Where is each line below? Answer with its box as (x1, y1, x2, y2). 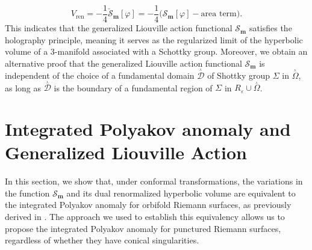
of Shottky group (207, 69, 270, 82)
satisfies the (249, 22, 292, 34)
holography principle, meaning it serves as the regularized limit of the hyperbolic (5, 33, 303, 46)
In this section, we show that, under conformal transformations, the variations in (5, 175, 303, 187)
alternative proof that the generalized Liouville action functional (5, 56, 242, 69)
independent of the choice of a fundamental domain (5, 69, 195, 82)
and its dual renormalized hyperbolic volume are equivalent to (66, 186, 296, 199)
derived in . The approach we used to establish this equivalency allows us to (5, 210, 285, 222)
